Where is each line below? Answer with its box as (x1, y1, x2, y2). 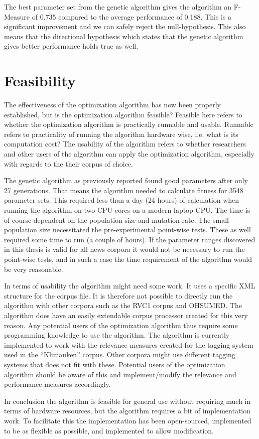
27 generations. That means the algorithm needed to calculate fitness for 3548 (4, 185, 243, 195)
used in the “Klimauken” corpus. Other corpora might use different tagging (4, 349, 235, 360)
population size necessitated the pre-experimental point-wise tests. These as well (4, 224, 251, 235)
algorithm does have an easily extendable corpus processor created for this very (4, 310, 248, 320)
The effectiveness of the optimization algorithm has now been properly (4, 99, 221, 110)
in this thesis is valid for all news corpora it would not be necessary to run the (4, 244, 245, 254)
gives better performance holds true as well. (4, 41, 139, 51)
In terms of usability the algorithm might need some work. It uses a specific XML (4, 280, 255, 291)
